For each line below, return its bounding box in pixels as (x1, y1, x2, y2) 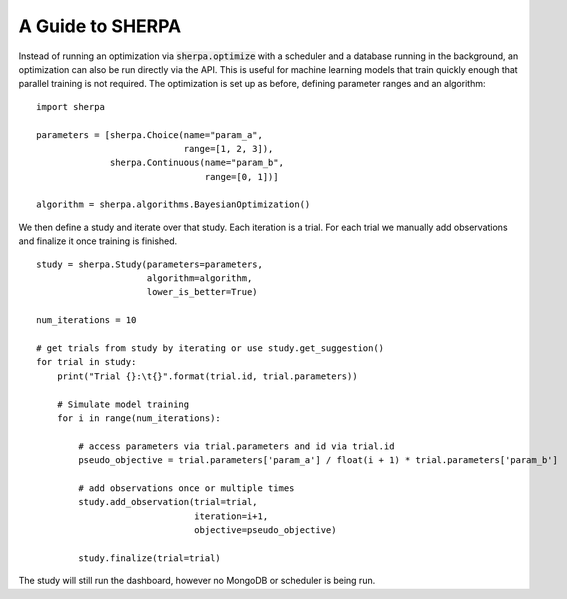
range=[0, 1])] (204, 171, 279, 182)
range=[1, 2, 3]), (183, 143, 274, 154)
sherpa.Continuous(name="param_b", (110, 157, 285, 169)
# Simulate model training (56, 398, 190, 410)
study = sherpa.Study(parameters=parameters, (36, 258, 264, 270)
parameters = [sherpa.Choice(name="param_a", (36, 129, 264, 140)
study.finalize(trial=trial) (78, 552, 222, 564)
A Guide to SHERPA (18, 15, 182, 37)
